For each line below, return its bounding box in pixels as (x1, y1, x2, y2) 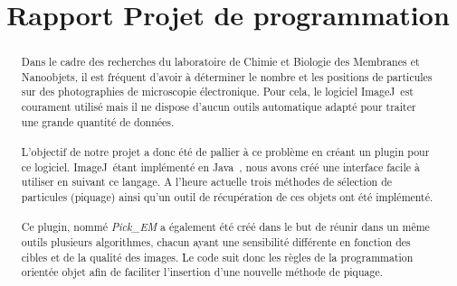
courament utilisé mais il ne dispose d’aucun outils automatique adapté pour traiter (21, 99, 416, 115)
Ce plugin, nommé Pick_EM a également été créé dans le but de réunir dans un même (21, 219, 430, 235)
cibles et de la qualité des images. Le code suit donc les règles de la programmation (21, 249, 414, 264)
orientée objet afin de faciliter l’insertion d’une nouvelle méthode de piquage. (21, 264, 383, 280)
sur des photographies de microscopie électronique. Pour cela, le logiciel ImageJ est (21, 84, 414, 99)
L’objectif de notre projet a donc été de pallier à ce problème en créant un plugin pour (21, 144, 430, 160)
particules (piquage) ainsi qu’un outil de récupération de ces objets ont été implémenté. (21, 189, 433, 205)
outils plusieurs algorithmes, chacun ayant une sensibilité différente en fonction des (21, 235, 411, 250)
